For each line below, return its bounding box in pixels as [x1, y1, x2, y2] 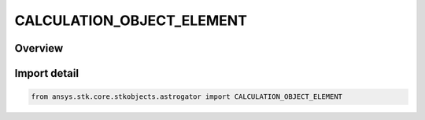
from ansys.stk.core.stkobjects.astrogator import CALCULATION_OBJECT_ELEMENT [31, 93, 342, 101]
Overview [14, 42, 64, 55]
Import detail [14, 67, 79, 80]
